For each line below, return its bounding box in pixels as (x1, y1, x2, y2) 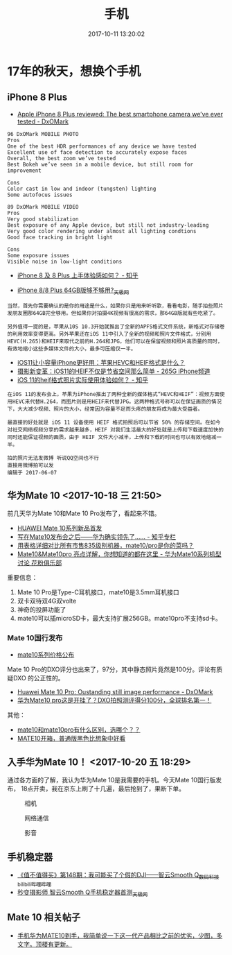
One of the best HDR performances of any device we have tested (7, 143, 197, 150)
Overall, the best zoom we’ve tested (7, 155, 116, 162)
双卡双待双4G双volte (17, 597, 77, 605)
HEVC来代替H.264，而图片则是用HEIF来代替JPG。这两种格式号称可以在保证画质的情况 (12, 398, 222, 405)
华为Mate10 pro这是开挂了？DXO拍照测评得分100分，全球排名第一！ (17, 696, 212, 704)
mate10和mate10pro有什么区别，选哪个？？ (17, 725, 141, 734)
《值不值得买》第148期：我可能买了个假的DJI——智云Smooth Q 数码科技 (17, 871, 220, 881)
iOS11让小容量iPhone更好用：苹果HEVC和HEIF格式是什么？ (17, 358, 186, 366)
